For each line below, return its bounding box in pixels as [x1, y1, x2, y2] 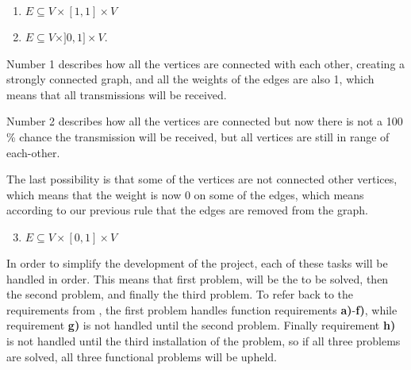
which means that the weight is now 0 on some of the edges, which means [6, 186, 364, 202]
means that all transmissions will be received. [6, 86, 227, 102]
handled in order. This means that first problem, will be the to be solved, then [6, 270, 389, 287]
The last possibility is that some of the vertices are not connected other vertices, [6, 171, 398, 187]
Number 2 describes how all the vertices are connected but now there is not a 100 [6, 113, 403, 129]
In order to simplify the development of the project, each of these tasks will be [6, 254, 388, 271]
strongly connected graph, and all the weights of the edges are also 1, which [6, 71, 375, 87]
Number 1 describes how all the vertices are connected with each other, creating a [6, 55, 405, 71]
